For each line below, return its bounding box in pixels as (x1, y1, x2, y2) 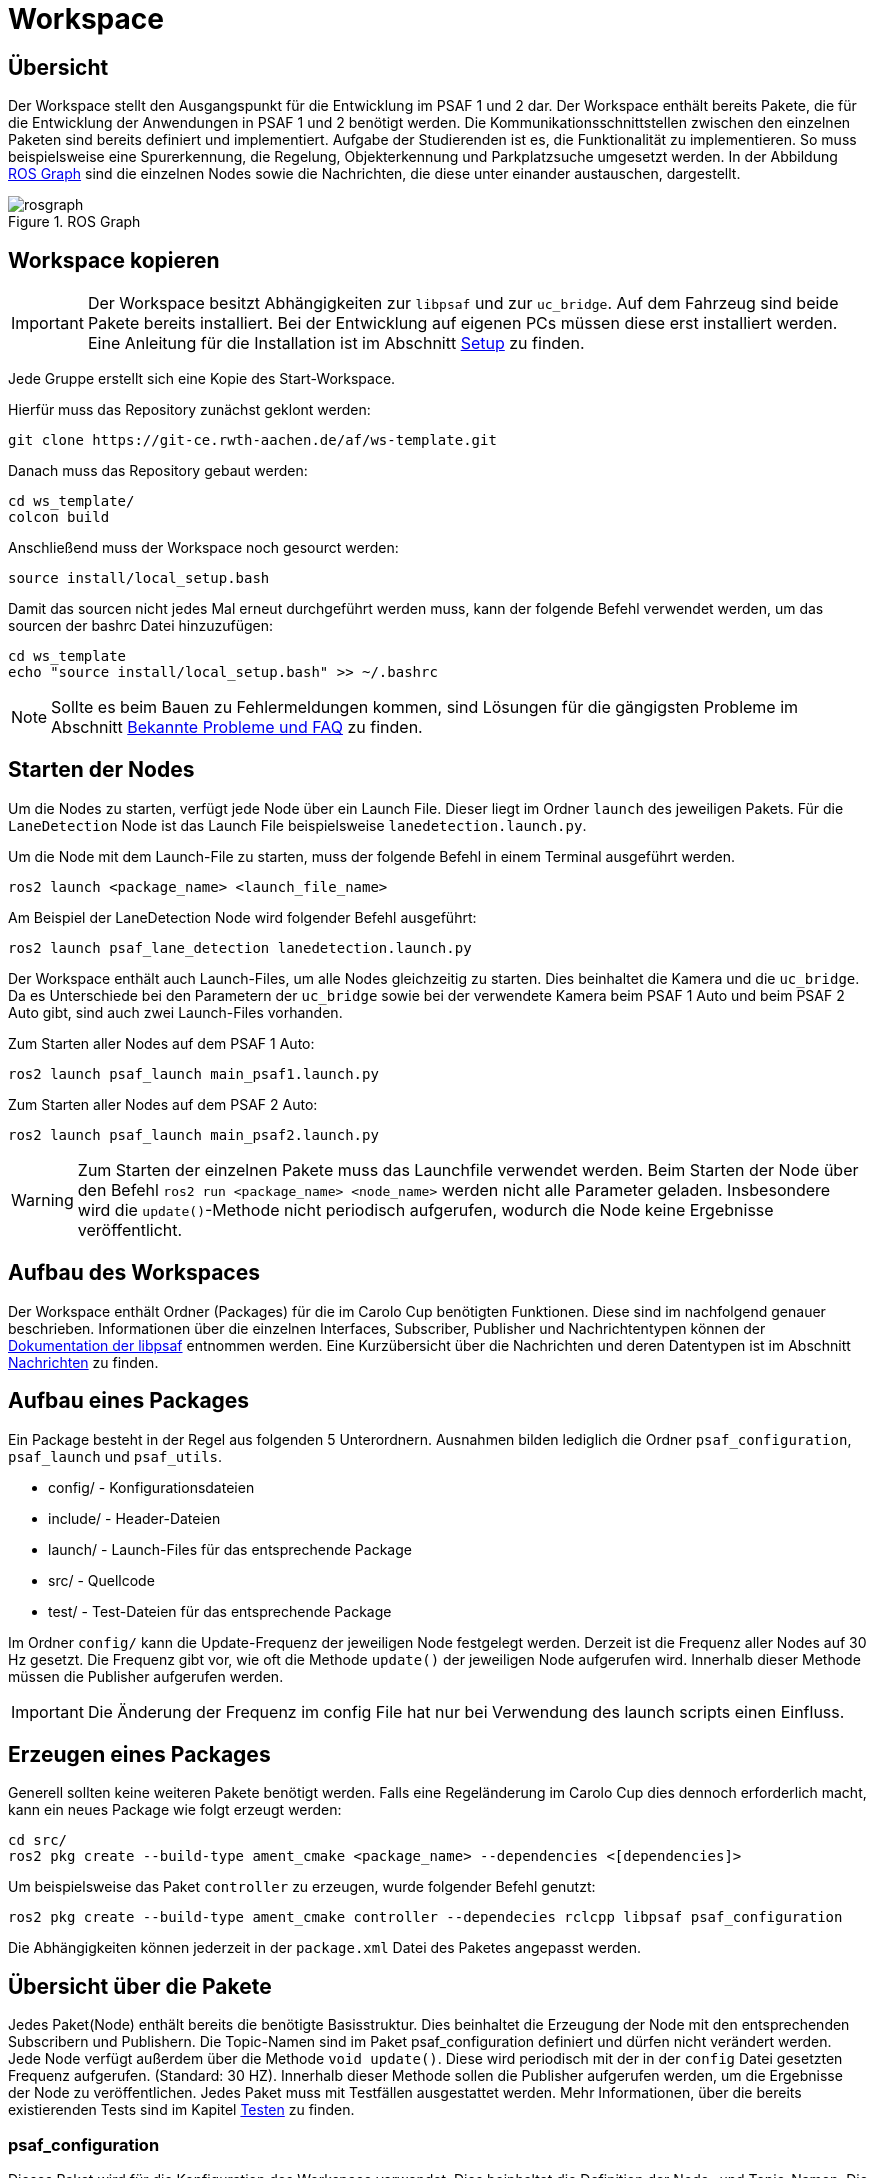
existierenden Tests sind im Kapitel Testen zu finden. (8, 2101, 355, 2119)
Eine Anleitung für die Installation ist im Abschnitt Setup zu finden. (87, 333, 585, 354)
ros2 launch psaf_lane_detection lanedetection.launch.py (8, 939, 472, 956)
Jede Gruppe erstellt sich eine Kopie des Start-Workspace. (8, 370, 396, 388)
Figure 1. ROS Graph (8, 213, 141, 231)
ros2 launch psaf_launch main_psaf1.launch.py (8, 1065, 379, 1082)
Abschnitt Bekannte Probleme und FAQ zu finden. (51, 717, 423, 738)
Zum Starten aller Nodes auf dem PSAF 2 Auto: (8, 1095, 318, 1113)
